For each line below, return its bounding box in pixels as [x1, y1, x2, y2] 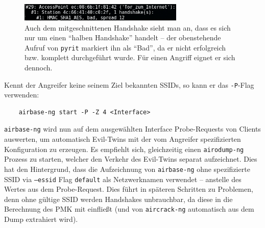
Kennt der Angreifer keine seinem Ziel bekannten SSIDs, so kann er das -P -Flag [4, 79, 254, 90]
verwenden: [4, 89, 39, 100]
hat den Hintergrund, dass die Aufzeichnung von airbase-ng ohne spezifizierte [4, 163, 250, 174]
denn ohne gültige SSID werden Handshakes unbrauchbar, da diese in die [4, 193, 233, 204]
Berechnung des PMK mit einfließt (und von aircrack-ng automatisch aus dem [4, 204, 254, 214]
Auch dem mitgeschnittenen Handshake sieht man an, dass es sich [25, 22, 231, 33]
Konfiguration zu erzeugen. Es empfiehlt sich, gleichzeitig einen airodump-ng [4, 143, 244, 154]
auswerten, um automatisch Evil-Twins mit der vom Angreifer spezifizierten [4, 134, 241, 144]
